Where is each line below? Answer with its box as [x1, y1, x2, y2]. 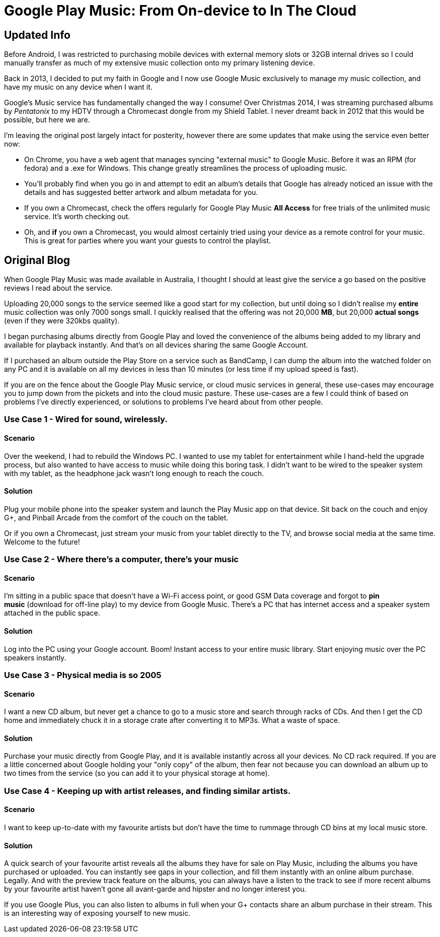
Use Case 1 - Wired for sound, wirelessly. [4, 414, 168, 425]
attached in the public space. [4, 609, 100, 618]
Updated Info [4, 28, 70, 41]
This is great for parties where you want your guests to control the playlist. [24, 236, 271, 245]
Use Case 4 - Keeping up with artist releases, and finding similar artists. [4, 785, 291, 796]
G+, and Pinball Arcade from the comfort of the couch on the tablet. [4, 513, 229, 522]
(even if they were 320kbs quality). [4, 316, 120, 325]
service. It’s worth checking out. [24, 212, 130, 221]
